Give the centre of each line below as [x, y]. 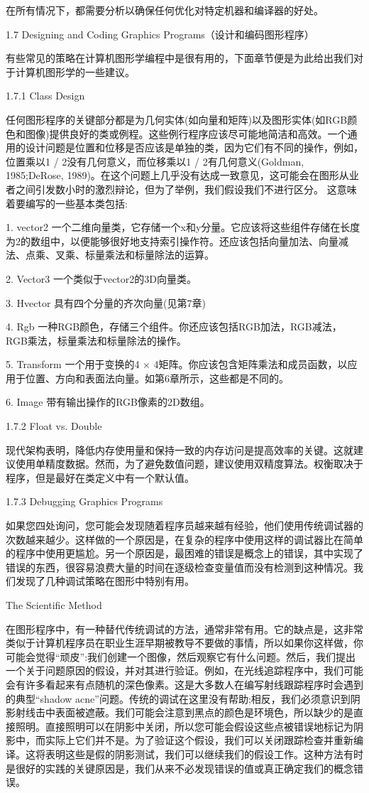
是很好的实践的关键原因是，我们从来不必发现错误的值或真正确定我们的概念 [180, 768]
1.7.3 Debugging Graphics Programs [84, 501]
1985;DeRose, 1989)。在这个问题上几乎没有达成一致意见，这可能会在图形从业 [182, 175]
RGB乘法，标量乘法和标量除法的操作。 [96, 340]
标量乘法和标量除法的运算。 [149, 255]
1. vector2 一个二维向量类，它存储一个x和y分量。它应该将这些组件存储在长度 [183, 227]
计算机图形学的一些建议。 [75, 71]
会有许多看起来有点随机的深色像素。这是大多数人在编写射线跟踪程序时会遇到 [184, 684]
